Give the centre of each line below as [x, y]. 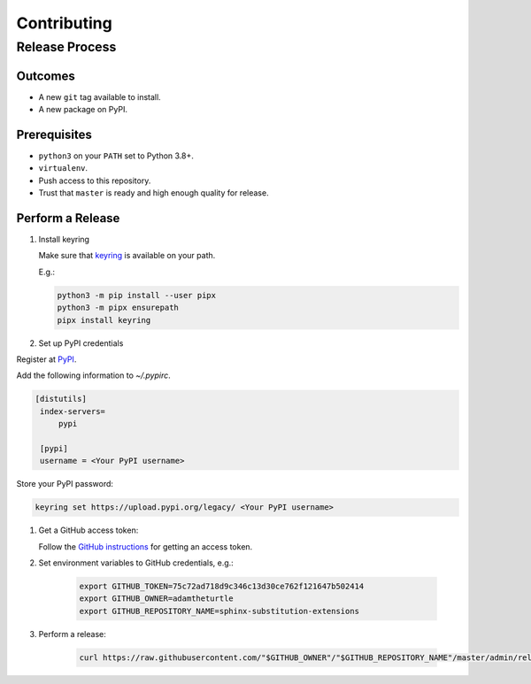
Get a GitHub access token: [88, 530]
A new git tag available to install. [100, 96]
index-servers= [73, 411]
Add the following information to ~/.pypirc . [94, 375]
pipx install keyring [104, 320]
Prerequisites [54, 134]
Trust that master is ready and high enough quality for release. [154, 193]
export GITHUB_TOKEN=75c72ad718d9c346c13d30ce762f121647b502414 [222, 587]
